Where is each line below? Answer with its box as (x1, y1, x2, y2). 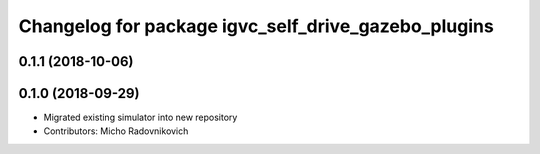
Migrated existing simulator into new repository (43, 111, 238, 124)
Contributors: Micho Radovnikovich (43, 125, 189, 137)
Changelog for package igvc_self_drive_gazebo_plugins (18, 15, 494, 37)
